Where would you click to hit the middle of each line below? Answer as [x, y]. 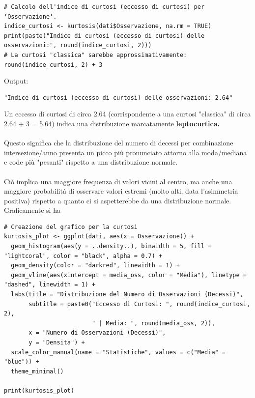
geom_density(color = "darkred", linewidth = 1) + [95, 266]
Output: [16, 81]
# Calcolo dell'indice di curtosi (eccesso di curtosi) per [104, 7]
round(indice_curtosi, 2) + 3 [53, 65]
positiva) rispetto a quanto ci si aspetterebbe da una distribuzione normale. [118, 200]
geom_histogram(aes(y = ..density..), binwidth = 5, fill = [111, 246]
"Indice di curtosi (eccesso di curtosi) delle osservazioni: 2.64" [118, 98]
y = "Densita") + [57, 342]
